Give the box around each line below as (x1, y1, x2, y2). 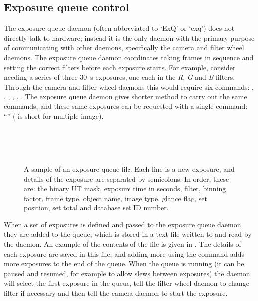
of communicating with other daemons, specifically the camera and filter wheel (4, 42, 244, 53)
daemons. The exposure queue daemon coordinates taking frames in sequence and (4, 52, 254, 62)
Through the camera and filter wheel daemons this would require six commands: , (4, 81, 254, 92)
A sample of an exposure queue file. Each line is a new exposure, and (24, 163, 235, 174)
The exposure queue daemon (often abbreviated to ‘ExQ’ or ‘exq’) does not (4, 23, 235, 33)
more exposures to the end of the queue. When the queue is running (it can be (4, 258, 244, 269)
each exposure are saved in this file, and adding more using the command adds (4, 248, 244, 259)
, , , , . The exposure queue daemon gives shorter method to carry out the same (4, 91, 247, 101)
